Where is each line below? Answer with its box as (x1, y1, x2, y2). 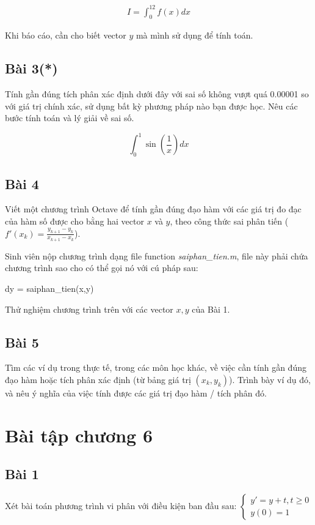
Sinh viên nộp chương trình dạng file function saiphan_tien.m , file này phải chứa (5, 249, 308, 262)
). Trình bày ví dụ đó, (229, 373, 311, 385)
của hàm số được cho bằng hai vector (5, 215, 144, 227)
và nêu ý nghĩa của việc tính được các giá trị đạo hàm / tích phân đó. (5, 387, 267, 399)
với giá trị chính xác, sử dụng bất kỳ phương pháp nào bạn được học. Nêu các (5, 99, 298, 112)
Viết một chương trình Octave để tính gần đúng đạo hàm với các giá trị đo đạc (5, 203, 302, 215)
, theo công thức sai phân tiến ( (170, 215, 289, 227)
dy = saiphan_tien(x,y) (5, 282, 94, 295)
